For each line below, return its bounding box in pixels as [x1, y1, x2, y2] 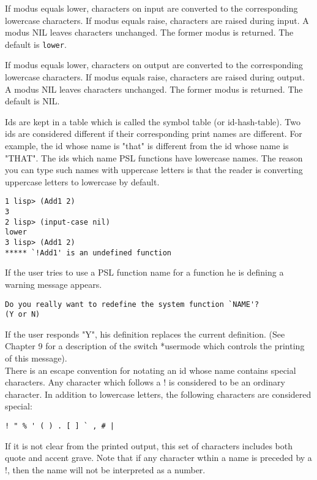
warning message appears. [5, 277, 102, 290]
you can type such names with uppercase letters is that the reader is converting [5, 163, 303, 176]
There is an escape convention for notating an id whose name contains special [5, 363, 296, 376]
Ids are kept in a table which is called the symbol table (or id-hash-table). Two [5, 115, 300, 128]
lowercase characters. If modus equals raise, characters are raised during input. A [5, 14, 309, 26]
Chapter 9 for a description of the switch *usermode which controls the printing [5, 339, 305, 352]
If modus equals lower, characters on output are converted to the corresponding [5, 58, 304, 71]
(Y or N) [5, 310, 40, 319]
